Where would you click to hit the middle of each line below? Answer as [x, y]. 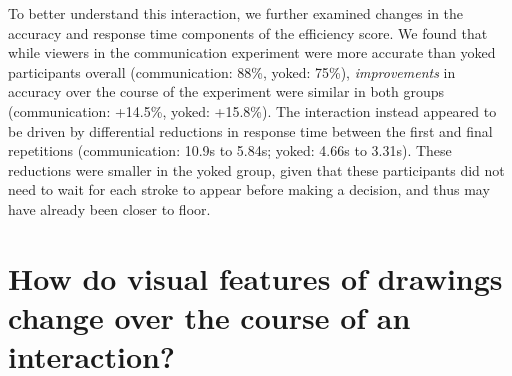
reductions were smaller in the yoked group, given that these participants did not [256, 169]
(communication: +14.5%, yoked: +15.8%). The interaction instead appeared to [252, 110]
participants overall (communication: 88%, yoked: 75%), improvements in [232, 71]
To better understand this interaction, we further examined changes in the [236, 13]
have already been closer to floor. [109, 208]
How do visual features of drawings [255, 277]
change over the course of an [209, 316]
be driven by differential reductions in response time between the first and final [250, 130]
